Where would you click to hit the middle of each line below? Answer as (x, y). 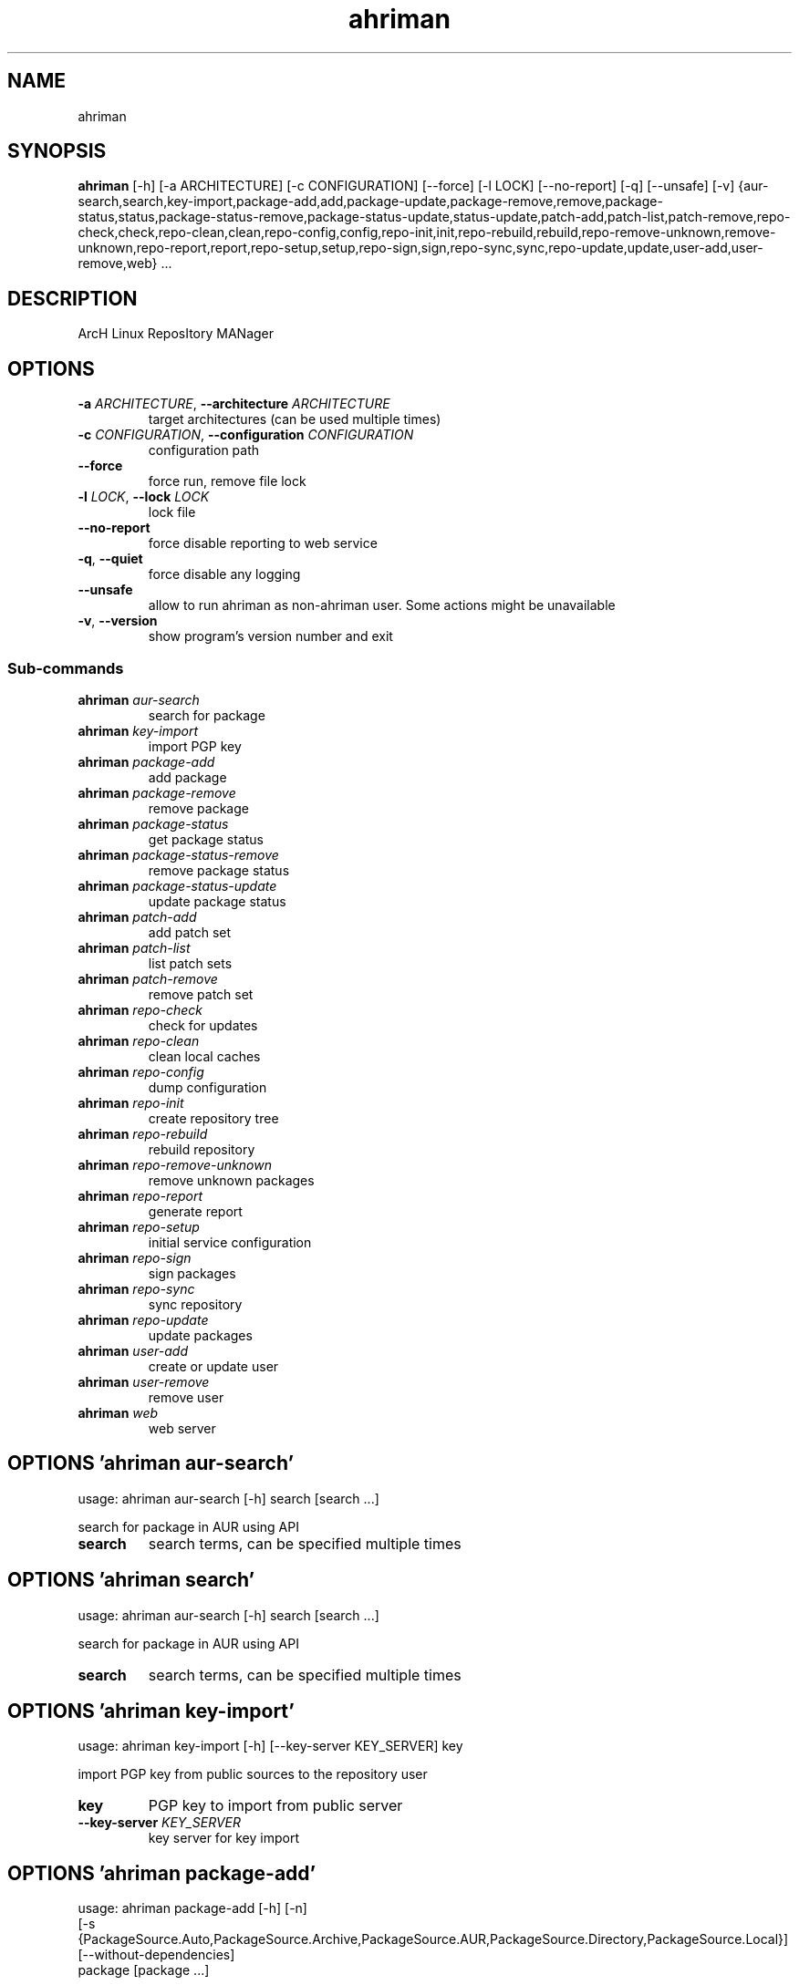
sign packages (192, 1273)
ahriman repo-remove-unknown (175, 1164)
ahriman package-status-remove (178, 854)
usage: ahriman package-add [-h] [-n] (192, 1908)
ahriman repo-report (140, 1195)
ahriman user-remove (144, 1381)
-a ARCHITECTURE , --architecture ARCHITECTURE (234, 404)
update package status (217, 901)
